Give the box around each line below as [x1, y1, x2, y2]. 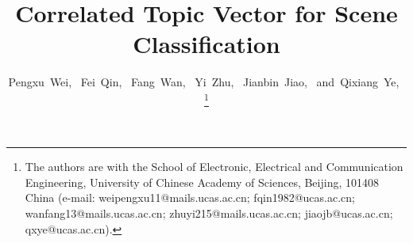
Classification [133, 28, 280, 60]
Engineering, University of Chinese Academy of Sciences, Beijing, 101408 [25, 173, 379, 190]
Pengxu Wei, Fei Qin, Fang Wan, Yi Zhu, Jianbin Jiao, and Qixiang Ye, [8, 74, 399, 90]
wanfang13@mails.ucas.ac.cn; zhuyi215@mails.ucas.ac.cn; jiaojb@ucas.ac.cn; [25, 205, 393, 222]
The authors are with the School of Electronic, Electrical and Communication [25, 158, 403, 175]
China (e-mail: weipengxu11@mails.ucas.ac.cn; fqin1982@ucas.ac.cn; [25, 189, 355, 206]
